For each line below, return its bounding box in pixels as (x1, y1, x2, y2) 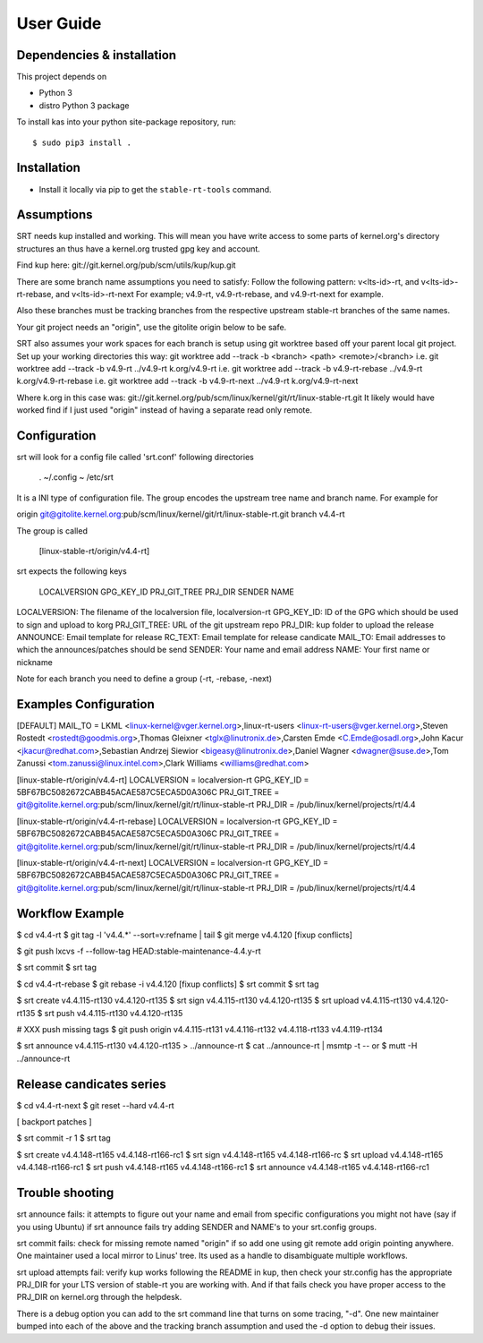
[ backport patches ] (16, 1116, 93, 1127)
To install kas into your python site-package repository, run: (16, 116, 237, 127)
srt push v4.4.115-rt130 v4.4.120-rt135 (44, 1007, 183, 1018)
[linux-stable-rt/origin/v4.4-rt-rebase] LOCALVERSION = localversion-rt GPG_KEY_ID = (16, 816, 338, 826)
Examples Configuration (16, 697, 156, 712)
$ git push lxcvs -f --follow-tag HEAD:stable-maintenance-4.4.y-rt (16, 945, 261, 956)
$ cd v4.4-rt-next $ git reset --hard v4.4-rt (16, 1099, 174, 1110)
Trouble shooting (16, 1185, 114, 1201)
